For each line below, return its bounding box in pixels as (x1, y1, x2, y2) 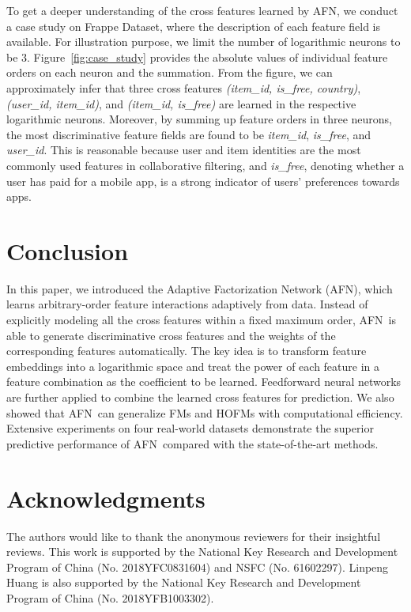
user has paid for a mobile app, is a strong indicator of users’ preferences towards (6, 172, 400, 189)
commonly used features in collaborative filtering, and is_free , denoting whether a (6, 157, 405, 173)
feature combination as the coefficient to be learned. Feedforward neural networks (6, 373, 402, 390)
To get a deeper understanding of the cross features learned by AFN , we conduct (6, 2, 398, 18)
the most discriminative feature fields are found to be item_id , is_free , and (6, 126, 371, 142)
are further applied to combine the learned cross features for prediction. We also (6, 389, 394, 405)
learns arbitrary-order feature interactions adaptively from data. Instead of (6, 296, 368, 312)
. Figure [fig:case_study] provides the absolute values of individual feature (27, 48, 388, 65)
